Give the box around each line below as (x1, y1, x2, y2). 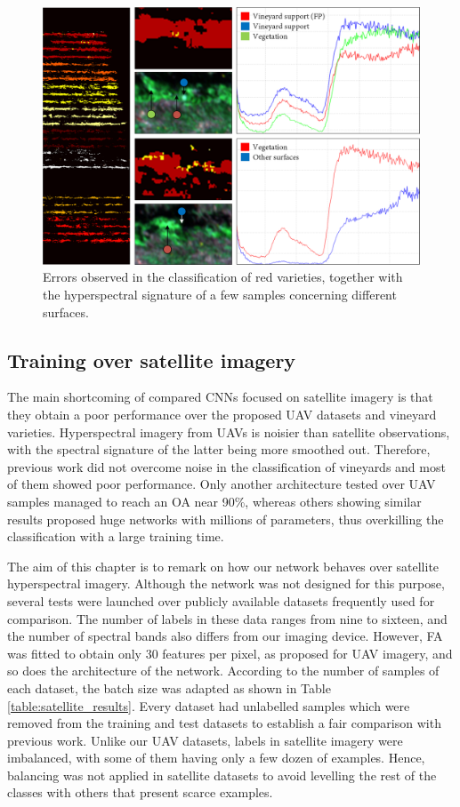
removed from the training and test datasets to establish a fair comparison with (7, 714, 441, 732)
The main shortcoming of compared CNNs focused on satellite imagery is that (7, 388, 433, 406)
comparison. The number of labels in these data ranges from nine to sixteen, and (7, 609, 448, 627)
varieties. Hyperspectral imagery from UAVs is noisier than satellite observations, (7, 422, 450, 441)
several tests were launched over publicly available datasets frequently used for (7, 591, 435, 610)
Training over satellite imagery (7, 346, 296, 373)
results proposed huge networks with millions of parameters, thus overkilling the (7, 509, 444, 528)
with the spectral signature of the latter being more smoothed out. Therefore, (7, 440, 431, 459)
